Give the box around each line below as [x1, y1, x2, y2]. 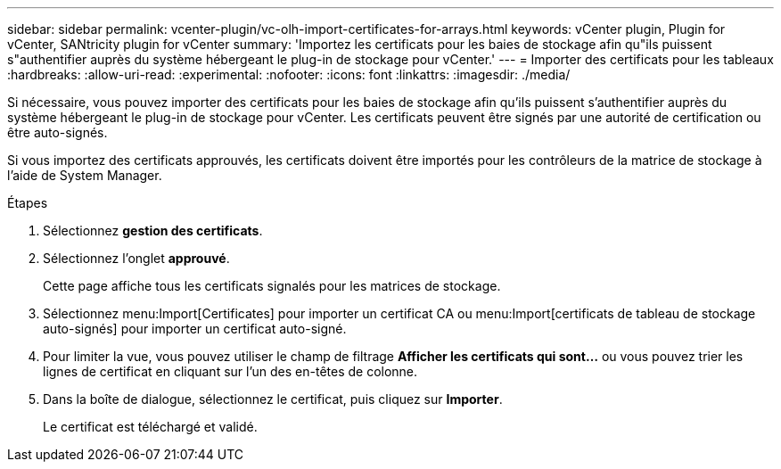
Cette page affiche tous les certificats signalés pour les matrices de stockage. [43, 278, 501, 293]
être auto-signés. [7, 125, 108, 140]
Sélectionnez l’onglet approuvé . [43, 251, 230, 266]
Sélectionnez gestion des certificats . [43, 223, 263, 238]
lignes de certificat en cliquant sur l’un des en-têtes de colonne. [43, 364, 418, 379]
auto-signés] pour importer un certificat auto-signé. [43, 321, 347, 336]
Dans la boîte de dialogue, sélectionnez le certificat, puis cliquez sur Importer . [43, 391, 503, 407]
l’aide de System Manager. [7, 168, 162, 183]
